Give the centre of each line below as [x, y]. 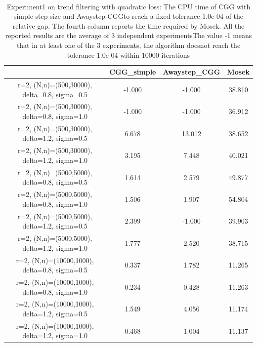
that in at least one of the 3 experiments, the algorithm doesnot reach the [128, 45]
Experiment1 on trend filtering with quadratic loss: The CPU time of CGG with [128, 6]
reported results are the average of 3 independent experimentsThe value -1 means [128, 35]
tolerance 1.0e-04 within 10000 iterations [128, 55]
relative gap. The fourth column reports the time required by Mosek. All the [128, 25]
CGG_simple [133, 72]
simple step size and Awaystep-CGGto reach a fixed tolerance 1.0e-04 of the [128, 16]
